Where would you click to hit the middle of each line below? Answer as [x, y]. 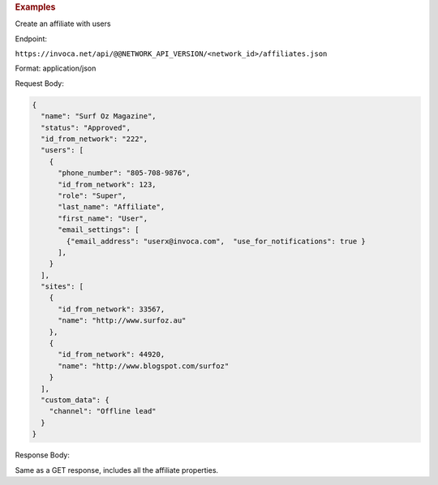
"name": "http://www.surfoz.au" [122, 321]
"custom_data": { [75, 400]
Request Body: [39, 83]
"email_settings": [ [99, 230]
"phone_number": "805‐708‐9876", [124, 173]
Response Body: [43, 455]
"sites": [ [62, 287]
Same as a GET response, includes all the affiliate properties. [117, 470]
